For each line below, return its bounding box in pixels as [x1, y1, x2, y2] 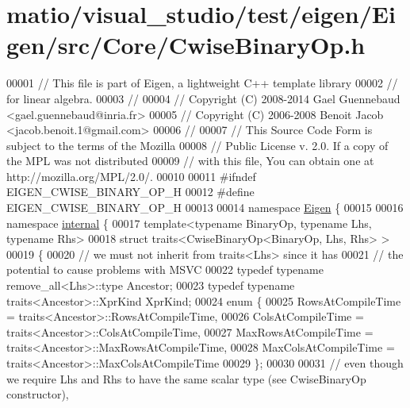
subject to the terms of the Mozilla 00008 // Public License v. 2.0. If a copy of [6, 137, 389, 153]
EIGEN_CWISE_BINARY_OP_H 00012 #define [6, 183, 255, 200]
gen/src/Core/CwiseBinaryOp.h [6, 29, 366, 61]
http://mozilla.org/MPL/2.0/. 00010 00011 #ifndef [6, 167, 256, 184]
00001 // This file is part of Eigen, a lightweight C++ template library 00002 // [6, 75, 398, 91]
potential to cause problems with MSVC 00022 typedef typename [6, 261, 324, 278]
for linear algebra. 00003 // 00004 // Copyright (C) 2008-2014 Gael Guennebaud [6, 90, 400, 106]
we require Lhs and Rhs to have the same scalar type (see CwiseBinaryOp [6, 370, 366, 387]
